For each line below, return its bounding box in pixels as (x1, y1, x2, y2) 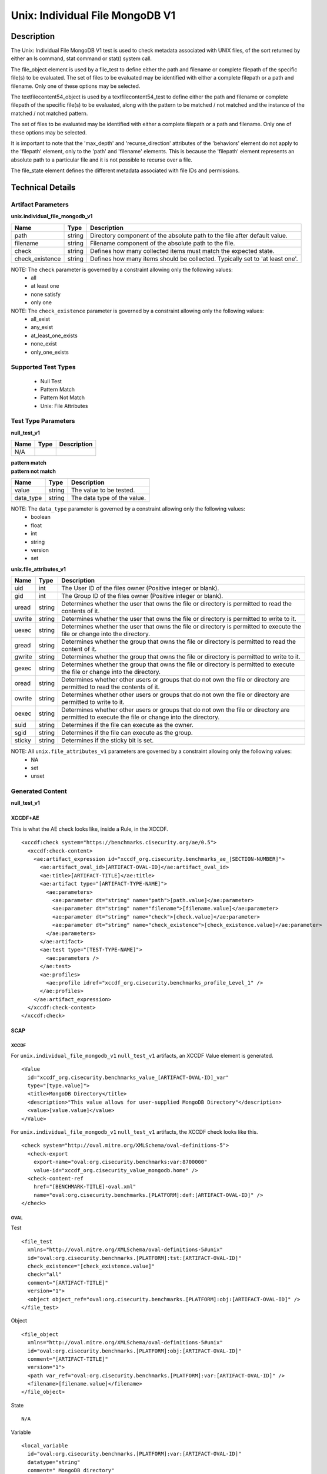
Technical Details (11, 182, 76, 192)
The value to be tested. (71, 486, 135, 495)
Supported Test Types (11, 363, 76, 371)
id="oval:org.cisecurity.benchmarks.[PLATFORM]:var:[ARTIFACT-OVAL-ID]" (27, 1450, 242, 1457)
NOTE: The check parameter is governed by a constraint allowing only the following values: (11, 266, 233, 273)
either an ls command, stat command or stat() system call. (11, 55, 152, 62)
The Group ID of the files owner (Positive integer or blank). (61, 592, 223, 600)
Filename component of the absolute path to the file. (90, 239, 235, 247)
